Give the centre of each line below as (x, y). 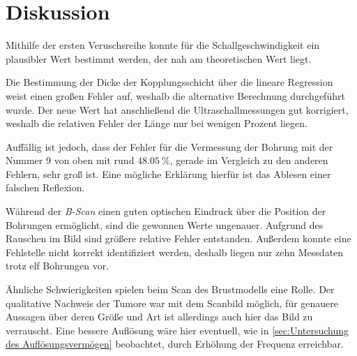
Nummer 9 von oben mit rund (70, 160)
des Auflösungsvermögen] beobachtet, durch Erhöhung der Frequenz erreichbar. (175, 344)
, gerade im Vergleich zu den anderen (249, 160)
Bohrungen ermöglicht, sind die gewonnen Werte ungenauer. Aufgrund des (165, 224)
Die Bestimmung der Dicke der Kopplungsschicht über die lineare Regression (169, 82)
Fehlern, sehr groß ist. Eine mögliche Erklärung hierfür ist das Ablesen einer (168, 173)
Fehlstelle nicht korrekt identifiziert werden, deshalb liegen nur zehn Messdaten (175, 252)
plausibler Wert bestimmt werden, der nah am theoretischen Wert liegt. (159, 58)
